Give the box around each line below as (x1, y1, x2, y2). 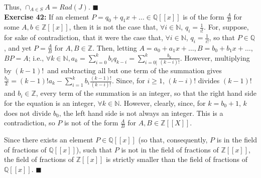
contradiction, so (4, 117, 55, 128)
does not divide (4, 107, 51, 118)
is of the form (183, 11, 224, 22)
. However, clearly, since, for (119, 97, 206, 108)
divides (198, 75, 220, 86)
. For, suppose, (204, 22, 249, 32)
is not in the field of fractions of (121, 144, 219, 154)
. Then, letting (92, 42, 137, 53)
